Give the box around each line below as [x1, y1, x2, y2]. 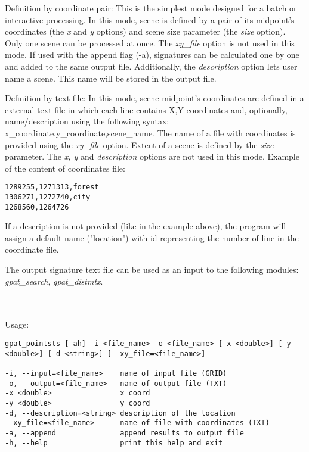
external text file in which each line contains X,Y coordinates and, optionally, [5, 103, 288, 116]
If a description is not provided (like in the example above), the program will [5, 220, 286, 232]
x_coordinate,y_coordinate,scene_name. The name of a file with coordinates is [5, 126, 296, 139]
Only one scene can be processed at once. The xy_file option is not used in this [5, 36, 295, 49]
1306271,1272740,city [5, 192, 91, 201]
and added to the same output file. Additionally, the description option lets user [5, 60, 298, 72]
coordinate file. [5, 243, 59, 255]
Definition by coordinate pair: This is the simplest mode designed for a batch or [5, 2, 297, 14]
